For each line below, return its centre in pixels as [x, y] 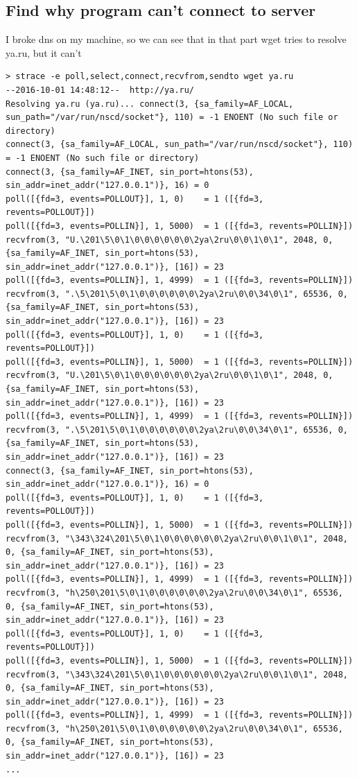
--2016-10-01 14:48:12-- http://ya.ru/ [100, 90]
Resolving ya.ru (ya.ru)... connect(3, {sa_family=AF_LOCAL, [150, 104]
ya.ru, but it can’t [44, 52]
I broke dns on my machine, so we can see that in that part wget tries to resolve [176, 39]
